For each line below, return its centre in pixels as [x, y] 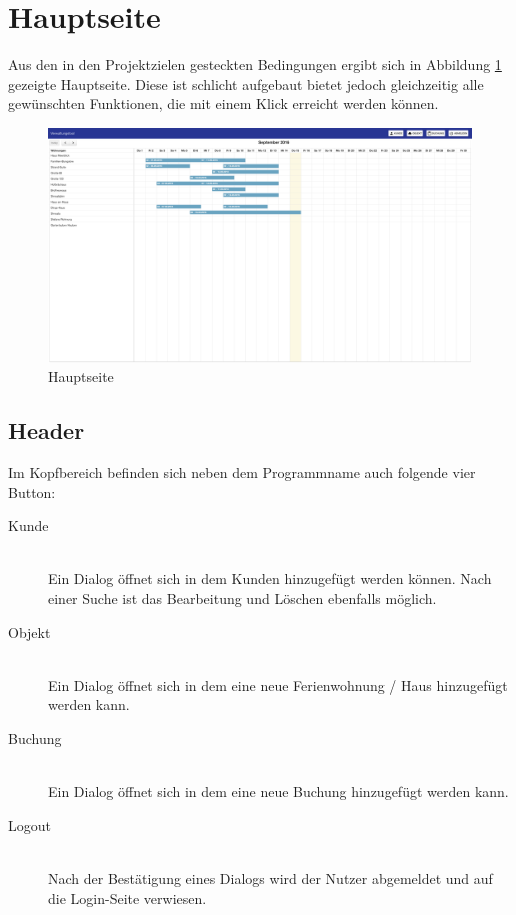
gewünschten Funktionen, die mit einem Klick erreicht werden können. [223, 103]
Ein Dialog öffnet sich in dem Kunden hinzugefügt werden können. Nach [270, 578]
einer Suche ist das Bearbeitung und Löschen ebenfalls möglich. [242, 598]
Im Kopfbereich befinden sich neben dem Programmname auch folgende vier [242, 472]
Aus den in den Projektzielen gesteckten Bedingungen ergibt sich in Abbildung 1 [255, 64]
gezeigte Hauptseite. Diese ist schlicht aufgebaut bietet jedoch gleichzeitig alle [246, 83]
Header [46, 430]
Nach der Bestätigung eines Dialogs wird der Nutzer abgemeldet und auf [270, 877]
